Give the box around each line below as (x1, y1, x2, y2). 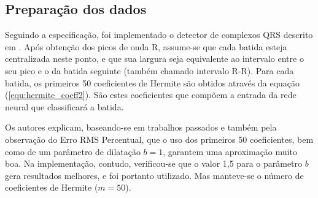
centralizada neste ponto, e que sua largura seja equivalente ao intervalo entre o (5, 52, 304, 65)
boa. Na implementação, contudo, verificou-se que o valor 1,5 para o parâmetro (5, 157, 303, 170)
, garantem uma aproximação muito (163, 145, 297, 158)
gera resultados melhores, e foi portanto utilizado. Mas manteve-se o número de (5, 169, 304, 181)
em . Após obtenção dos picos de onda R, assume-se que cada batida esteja (5, 40, 287, 53)
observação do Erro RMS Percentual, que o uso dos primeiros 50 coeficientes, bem (5, 132, 314, 145)
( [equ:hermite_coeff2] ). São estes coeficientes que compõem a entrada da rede (5, 88, 297, 101)
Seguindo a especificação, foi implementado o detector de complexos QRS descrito (5, 28, 313, 41)
